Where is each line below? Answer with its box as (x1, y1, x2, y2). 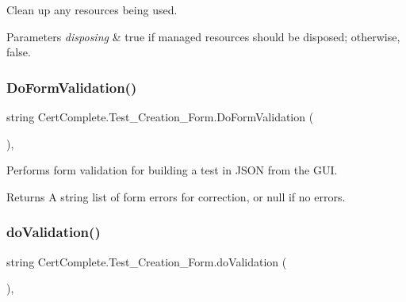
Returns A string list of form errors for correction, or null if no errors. (6, 188, 346, 205)
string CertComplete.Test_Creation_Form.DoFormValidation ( (6, 109, 314, 124)
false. (6, 44, 31, 60)
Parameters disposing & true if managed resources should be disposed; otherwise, (6, 28, 400, 44)
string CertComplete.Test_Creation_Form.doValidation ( (6, 253, 287, 270)
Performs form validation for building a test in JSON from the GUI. (6, 162, 338, 178)
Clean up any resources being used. (6, 2, 178, 17)
